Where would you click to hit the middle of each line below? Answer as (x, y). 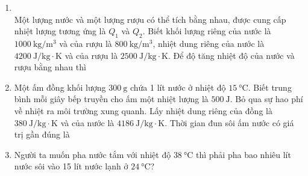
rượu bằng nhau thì (50, 67)
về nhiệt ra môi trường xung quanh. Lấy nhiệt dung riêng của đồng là (143, 110)
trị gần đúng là (42, 134)
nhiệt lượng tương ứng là (60, 31)
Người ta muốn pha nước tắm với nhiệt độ (93, 154)
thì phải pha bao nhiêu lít (243, 154)
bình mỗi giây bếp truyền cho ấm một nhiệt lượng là (111, 99)
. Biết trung (270, 87)
